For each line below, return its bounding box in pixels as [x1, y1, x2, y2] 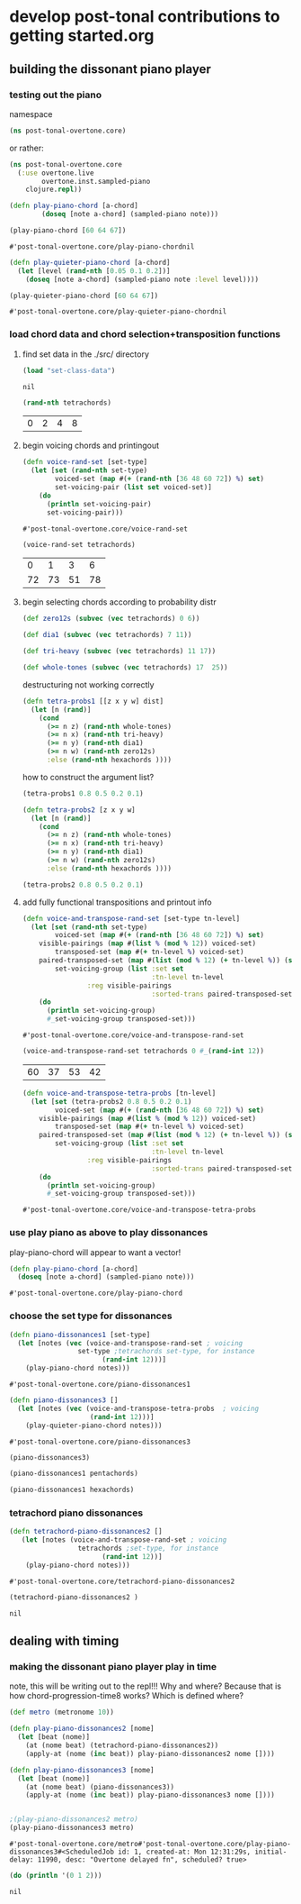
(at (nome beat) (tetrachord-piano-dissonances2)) [25, 1741, 219, 1750]
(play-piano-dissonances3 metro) [9, 1823, 135, 1833]
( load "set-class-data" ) [22, 366, 116, 375]
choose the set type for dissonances [9, 1309, 173, 1322]
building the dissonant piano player [9, 61, 211, 77]
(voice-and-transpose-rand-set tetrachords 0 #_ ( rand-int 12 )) [22, 1047, 265, 1056]
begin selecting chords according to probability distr [22, 597, 217, 607]
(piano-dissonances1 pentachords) [9, 1469, 139, 1479]
